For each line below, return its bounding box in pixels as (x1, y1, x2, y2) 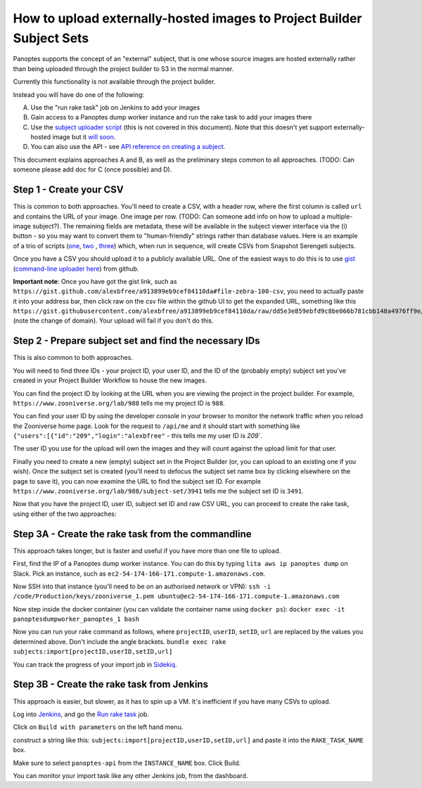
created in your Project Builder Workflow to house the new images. (13, 376, 207, 385)
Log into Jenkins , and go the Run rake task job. (13, 710, 149, 718)
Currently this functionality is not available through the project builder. (13, 77, 216, 86)
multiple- (326, 212, 353, 221)
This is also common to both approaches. (13, 354, 134, 362)
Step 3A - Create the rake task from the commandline (13, 528, 252, 540)
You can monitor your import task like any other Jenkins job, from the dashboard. (13, 771, 248, 780)
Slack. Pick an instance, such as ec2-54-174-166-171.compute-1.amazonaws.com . (13, 569, 266, 578)
